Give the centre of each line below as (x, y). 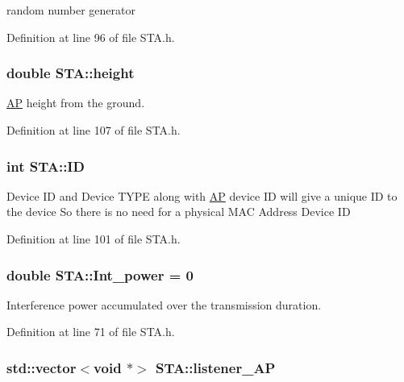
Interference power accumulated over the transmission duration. (164, 304)
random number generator (71, 10)
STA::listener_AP (215, 367)
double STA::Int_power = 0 (100, 274)
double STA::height (71, 73)
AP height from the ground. (76, 103)
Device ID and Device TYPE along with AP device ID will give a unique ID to (202, 195)
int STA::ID (46, 166)
